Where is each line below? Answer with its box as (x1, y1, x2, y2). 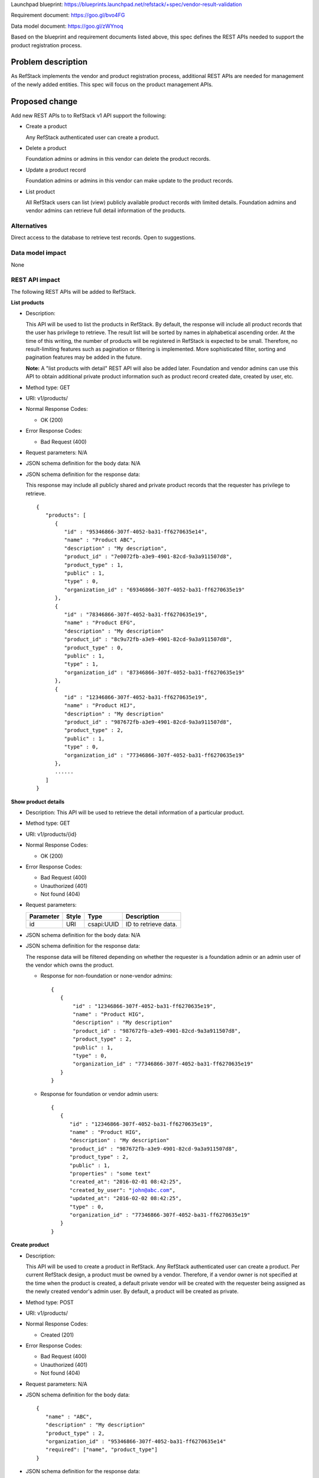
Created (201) (40, 1331, 74, 1338)
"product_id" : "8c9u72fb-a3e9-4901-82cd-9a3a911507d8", (64, 636, 233, 643)
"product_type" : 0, (64, 644, 124, 651)
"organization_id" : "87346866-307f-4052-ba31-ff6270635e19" (64, 669, 245, 676)
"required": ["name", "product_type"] (45, 1446, 158, 1453)
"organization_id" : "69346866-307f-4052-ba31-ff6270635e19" (64, 586, 245, 593)
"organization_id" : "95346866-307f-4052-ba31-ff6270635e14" (45, 1438, 227, 1445)
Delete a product (25, 144, 67, 151)
